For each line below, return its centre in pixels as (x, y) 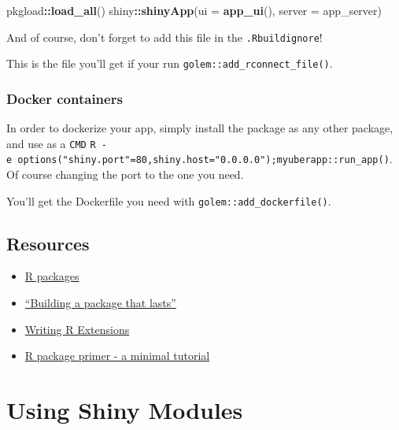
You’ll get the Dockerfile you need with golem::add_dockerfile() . (169, 200)
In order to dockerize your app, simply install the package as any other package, (200, 128)
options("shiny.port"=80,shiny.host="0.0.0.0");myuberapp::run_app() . (205, 159)
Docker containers (65, 98)
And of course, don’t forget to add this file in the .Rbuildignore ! (164, 37)
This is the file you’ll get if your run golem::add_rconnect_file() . (170, 63)
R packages (52, 276)
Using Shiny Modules (125, 410)
